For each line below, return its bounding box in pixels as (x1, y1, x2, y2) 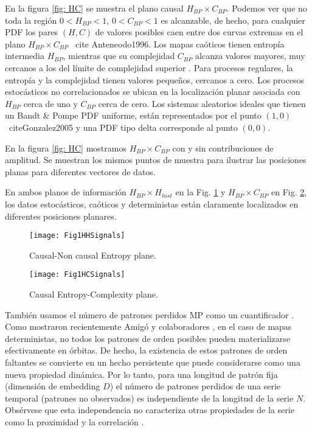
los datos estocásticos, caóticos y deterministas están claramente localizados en (5, 197, 299, 210)
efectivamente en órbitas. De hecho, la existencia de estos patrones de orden (5, 344, 288, 357)
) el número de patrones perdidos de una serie (109, 380, 281, 392)
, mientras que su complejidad (63, 49, 175, 62)
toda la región (5, 13, 57, 26)
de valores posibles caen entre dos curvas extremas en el (95, 26, 303, 38)
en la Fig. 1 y (175, 186, 226, 198)
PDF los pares (5, 26, 58, 38)
